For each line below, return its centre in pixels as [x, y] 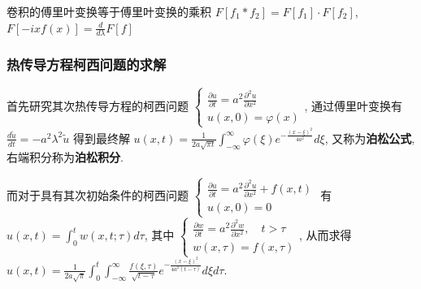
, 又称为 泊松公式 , [370, 138]
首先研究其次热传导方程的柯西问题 [98, 105]
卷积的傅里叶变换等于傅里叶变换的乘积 [109, 11]
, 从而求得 [325, 235]
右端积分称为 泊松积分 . [65, 157]
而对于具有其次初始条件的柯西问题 [98, 195]
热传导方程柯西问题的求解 [87, 65]
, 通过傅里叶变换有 [354, 105]
